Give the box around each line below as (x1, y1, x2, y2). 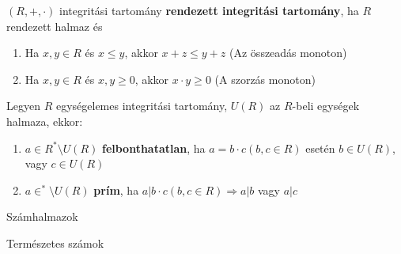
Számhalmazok (6, 208, 78, 225)
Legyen (6, 97, 40, 114)
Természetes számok (6, 234, 104, 251)
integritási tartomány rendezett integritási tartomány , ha (59, 2, 359, 18)
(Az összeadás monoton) (229, 44, 347, 61)
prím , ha (93, 181, 139, 198)
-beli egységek (292, 97, 360, 114)
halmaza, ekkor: (6, 112, 83, 129)
